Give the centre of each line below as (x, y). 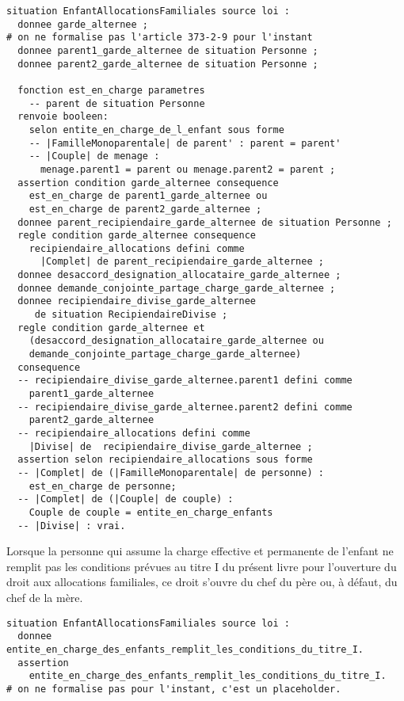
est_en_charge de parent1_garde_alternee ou (148, 196)
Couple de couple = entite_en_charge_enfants (151, 512)
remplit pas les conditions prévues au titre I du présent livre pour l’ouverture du (202, 566)
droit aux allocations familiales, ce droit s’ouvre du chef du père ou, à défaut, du (202, 582)
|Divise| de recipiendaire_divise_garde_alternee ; (171, 446)
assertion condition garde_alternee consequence (148, 183)
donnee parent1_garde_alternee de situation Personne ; (168, 50)
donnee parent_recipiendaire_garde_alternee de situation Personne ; (205, 222)
